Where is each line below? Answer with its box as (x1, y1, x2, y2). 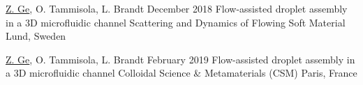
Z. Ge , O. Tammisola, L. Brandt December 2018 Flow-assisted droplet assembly (6, 1, 348, 15)
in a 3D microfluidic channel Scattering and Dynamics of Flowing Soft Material (6, 15, 346, 29)
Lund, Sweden (6, 29, 66, 43)
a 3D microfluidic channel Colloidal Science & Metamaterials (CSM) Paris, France (6, 65, 357, 80)
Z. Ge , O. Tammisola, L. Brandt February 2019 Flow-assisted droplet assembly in (6, 52, 355, 66)
